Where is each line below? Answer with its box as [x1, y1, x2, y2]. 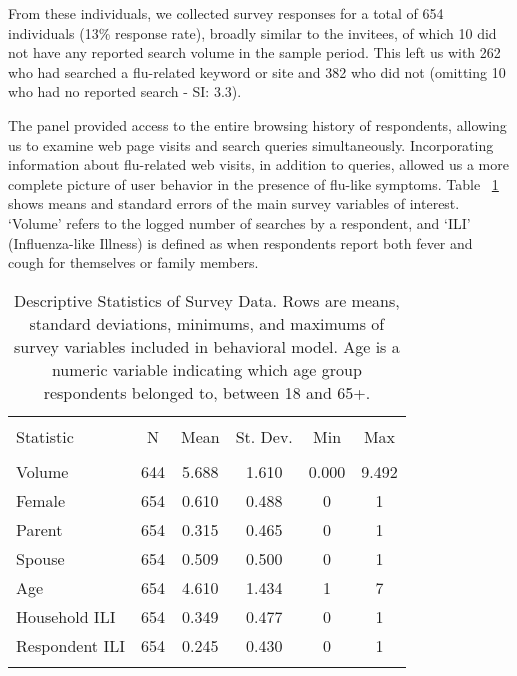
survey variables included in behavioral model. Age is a [13, 334, 400, 358]
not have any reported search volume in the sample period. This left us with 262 [8, 42, 501, 63]
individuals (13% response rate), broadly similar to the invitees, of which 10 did [8, 22, 497, 43]
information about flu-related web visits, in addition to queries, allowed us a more [8, 154, 509, 175]
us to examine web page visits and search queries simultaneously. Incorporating [8, 134, 494, 155]
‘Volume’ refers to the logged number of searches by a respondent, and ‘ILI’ [8, 212, 471, 233]
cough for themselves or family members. [8, 252, 259, 273]
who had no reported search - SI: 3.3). [8, 81, 242, 102]
